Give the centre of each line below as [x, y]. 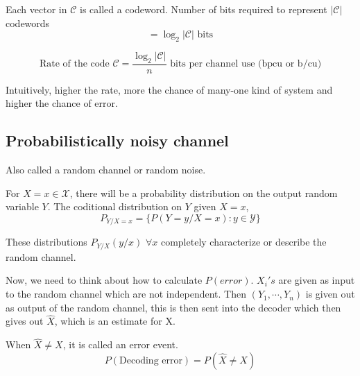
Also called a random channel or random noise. [106, 170]
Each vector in [36, 9]
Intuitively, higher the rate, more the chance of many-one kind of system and [169, 89]
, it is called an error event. [120, 344]
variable [22, 206]
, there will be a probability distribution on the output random [204, 193]
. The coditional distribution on [115, 206]
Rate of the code [74, 64]
